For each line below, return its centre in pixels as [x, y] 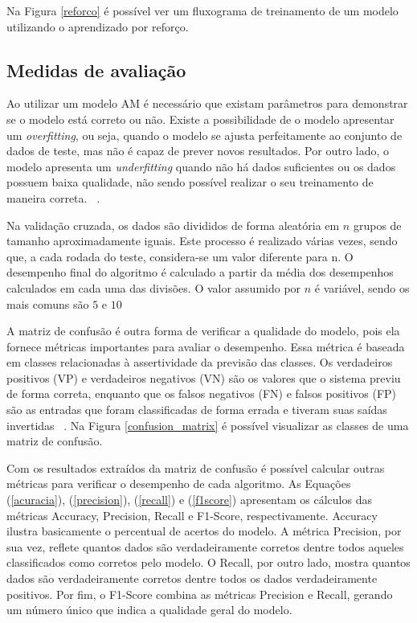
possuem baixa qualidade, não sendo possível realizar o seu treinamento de [190, 182]
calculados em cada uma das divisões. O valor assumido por [154, 287]
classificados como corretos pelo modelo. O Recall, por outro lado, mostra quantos [208, 562]
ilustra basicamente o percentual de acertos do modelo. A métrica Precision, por [204, 531]
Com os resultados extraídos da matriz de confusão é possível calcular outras [196, 467]
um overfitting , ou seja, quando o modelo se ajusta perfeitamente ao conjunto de [204, 135]
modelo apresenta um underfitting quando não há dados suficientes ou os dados [201, 166]
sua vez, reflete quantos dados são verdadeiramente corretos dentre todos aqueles [205, 546]
